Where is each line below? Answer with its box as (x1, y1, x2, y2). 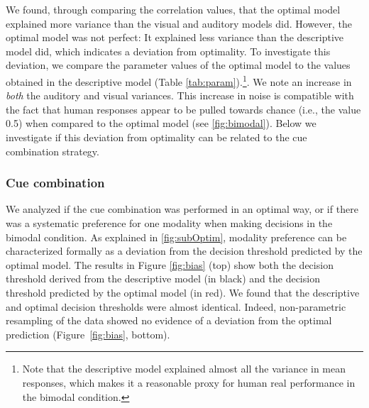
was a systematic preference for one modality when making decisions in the (6, 216, 333, 230)
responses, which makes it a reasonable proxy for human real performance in (22, 375, 356, 390)
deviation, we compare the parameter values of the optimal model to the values (6, 57, 351, 72)
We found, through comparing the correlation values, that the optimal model (6, 2, 341, 16)
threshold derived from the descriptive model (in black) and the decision (6, 271, 320, 286)
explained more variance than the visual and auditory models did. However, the (6, 16, 352, 31)
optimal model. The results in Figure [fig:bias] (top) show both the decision (6, 257, 334, 272)
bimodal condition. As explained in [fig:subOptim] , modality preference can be (6, 229, 347, 244)
